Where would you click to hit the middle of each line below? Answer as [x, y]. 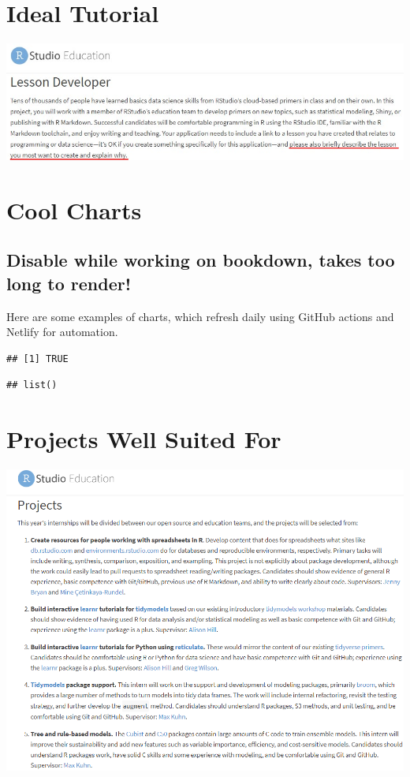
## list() [32, 385]
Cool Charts [74, 209]
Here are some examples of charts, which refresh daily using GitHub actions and [200, 316]
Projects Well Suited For [144, 439]
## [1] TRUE [37, 359]
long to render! [69, 283]
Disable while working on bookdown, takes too [201, 260]
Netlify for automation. [62, 332]
